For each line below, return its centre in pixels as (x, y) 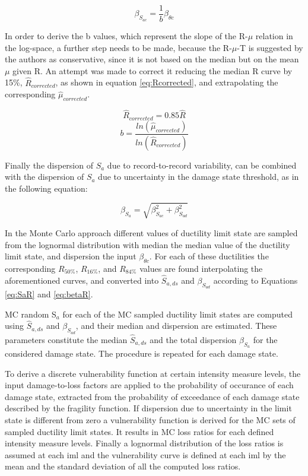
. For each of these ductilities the (209, 256)
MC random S (31, 314)
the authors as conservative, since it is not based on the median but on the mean (152, 59)
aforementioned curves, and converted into (82, 280)
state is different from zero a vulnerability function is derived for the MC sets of (150, 419)
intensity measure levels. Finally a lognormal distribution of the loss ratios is (144, 443)
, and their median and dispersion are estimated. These (176, 326)
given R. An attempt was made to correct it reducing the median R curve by (153, 70)
